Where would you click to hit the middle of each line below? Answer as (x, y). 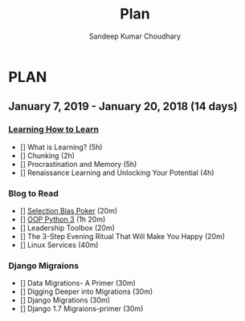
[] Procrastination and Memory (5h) (78, 164)
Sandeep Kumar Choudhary (135, 36)
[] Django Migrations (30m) (65, 300)
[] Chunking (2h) (47, 155)
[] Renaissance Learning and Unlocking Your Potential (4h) (117, 173)
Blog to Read (33, 193)
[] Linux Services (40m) (59, 245)
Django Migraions (43, 266)
